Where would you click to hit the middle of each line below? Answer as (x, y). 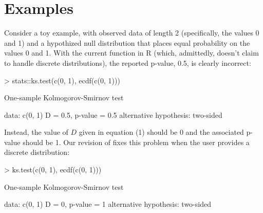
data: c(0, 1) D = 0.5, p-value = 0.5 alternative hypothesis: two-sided (113, 114)
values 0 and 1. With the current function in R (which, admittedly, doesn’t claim (131, 53)
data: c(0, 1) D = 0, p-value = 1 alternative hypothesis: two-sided (108, 204)
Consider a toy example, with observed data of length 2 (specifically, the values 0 (132, 33)
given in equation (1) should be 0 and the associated (161, 132)
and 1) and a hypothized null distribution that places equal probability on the (127, 42)
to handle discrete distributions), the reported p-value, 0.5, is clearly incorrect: (128, 63)
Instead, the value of (36, 132)
